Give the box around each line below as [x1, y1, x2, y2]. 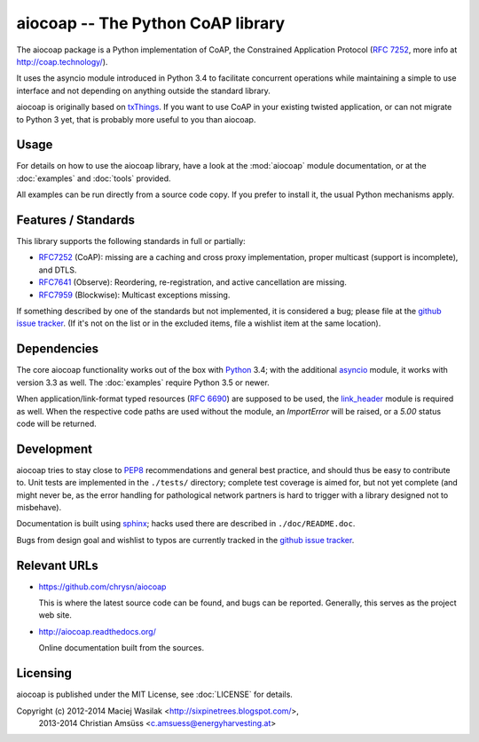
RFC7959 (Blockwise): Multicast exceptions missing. [38, 289, 231, 300]
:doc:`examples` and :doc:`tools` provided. [16, 173, 172, 184]
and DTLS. [38, 264, 77, 275]
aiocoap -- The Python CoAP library [16, 13, 286, 33]
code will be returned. [16, 418, 97, 429]
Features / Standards [16, 213, 136, 227]
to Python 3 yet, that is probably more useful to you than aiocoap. [16, 114, 256, 124]
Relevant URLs [16, 557, 98, 572]
